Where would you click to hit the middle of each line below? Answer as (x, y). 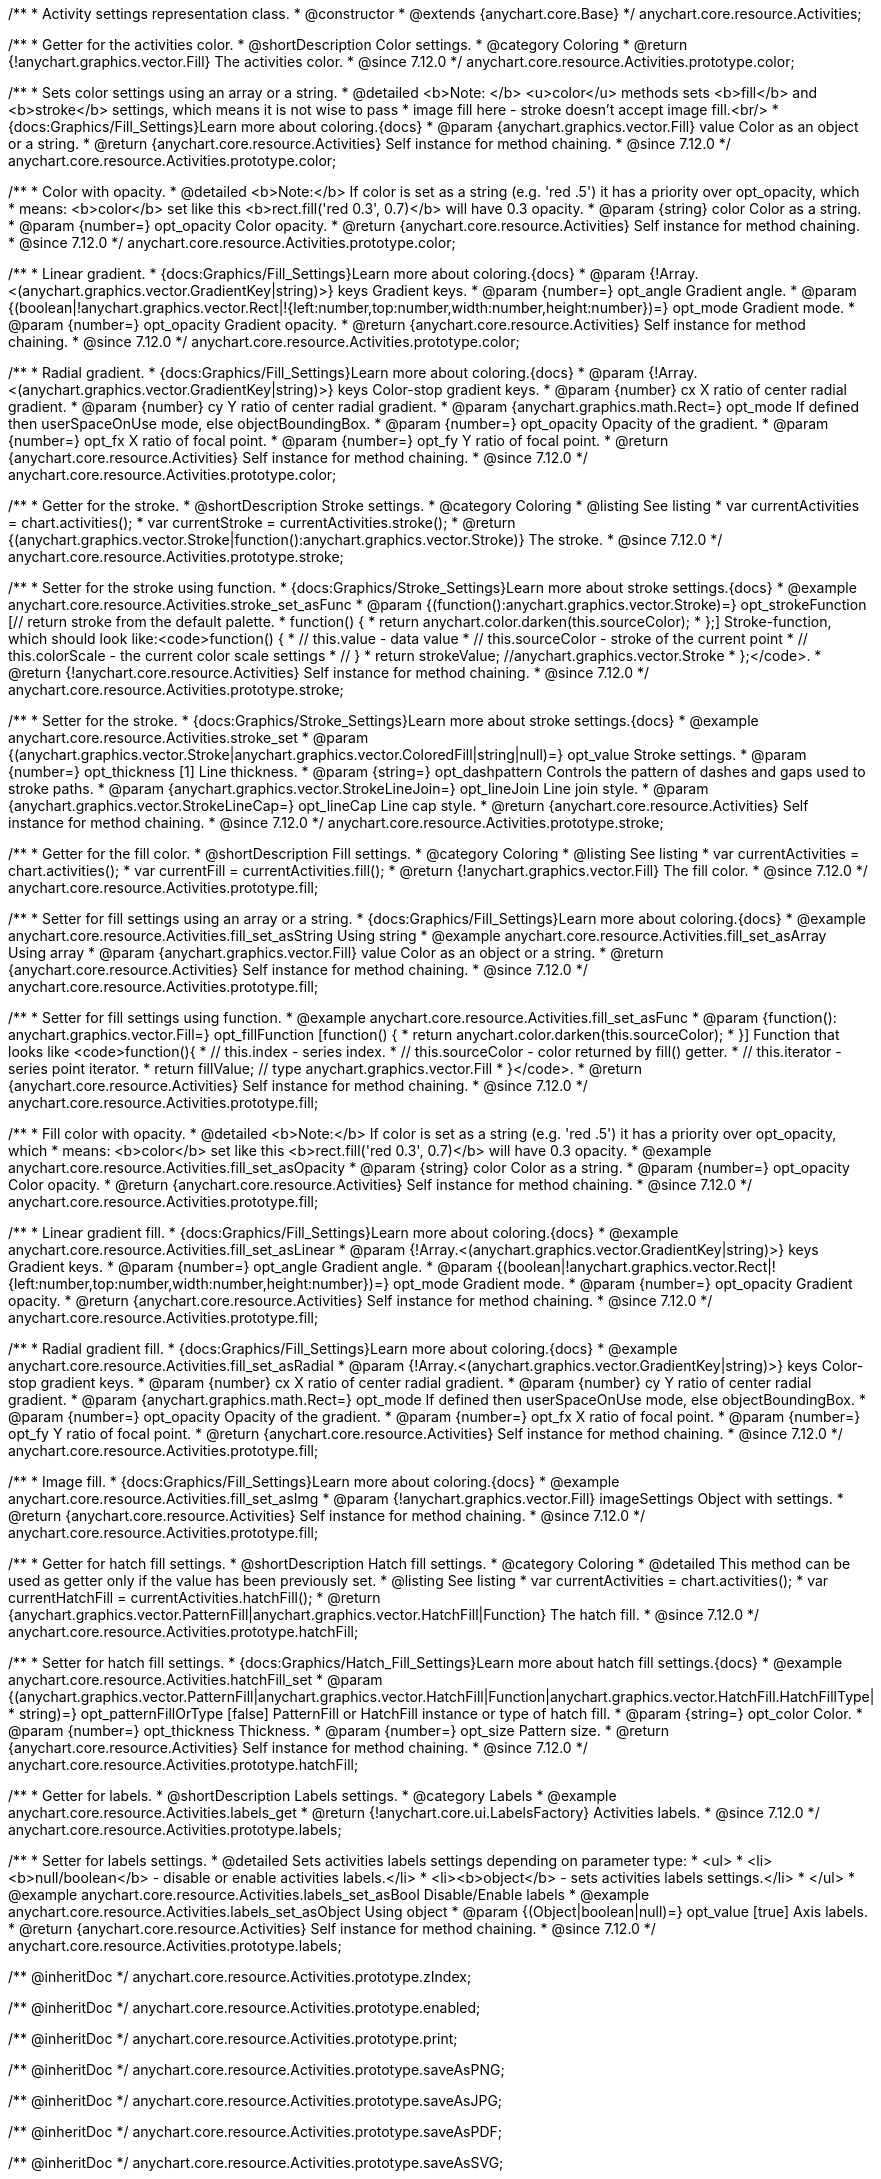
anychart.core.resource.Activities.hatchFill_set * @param (195, 1679)
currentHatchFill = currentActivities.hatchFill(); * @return (194, 1597)
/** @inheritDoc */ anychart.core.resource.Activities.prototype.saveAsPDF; (255, 2131)
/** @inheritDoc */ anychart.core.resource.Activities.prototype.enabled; (244, 2007)
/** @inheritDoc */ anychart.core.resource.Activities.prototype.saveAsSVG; (256, 2162)
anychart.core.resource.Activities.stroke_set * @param (188, 737)
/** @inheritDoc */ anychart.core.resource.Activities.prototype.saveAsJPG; (255, 2100)
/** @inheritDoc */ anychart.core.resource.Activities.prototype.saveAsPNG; (256, 2069)
